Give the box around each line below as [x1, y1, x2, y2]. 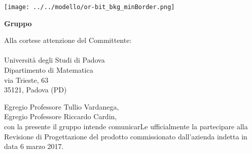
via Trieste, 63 [4, 74, 49, 85]
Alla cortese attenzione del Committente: [4, 35, 132, 45]
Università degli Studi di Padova [4, 55, 105, 65]
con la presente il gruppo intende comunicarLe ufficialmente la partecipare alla [4, 121, 248, 131]
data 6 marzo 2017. [4, 141, 64, 151]
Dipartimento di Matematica [4, 65, 93, 75]
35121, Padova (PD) [4, 84, 67, 95]
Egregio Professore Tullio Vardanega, [4, 101, 119, 112]
